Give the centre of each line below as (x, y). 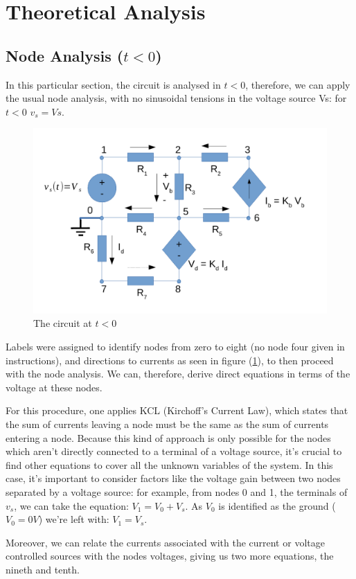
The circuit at (63, 323)
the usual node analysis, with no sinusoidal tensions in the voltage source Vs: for (176, 98)
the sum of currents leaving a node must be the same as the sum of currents (167, 424)
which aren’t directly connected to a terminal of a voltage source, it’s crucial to (174, 451)
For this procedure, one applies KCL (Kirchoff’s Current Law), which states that (177, 410)
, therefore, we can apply (298, 84)
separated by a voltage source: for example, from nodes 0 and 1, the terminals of (177, 491)
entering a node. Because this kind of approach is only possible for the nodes (168, 437)
